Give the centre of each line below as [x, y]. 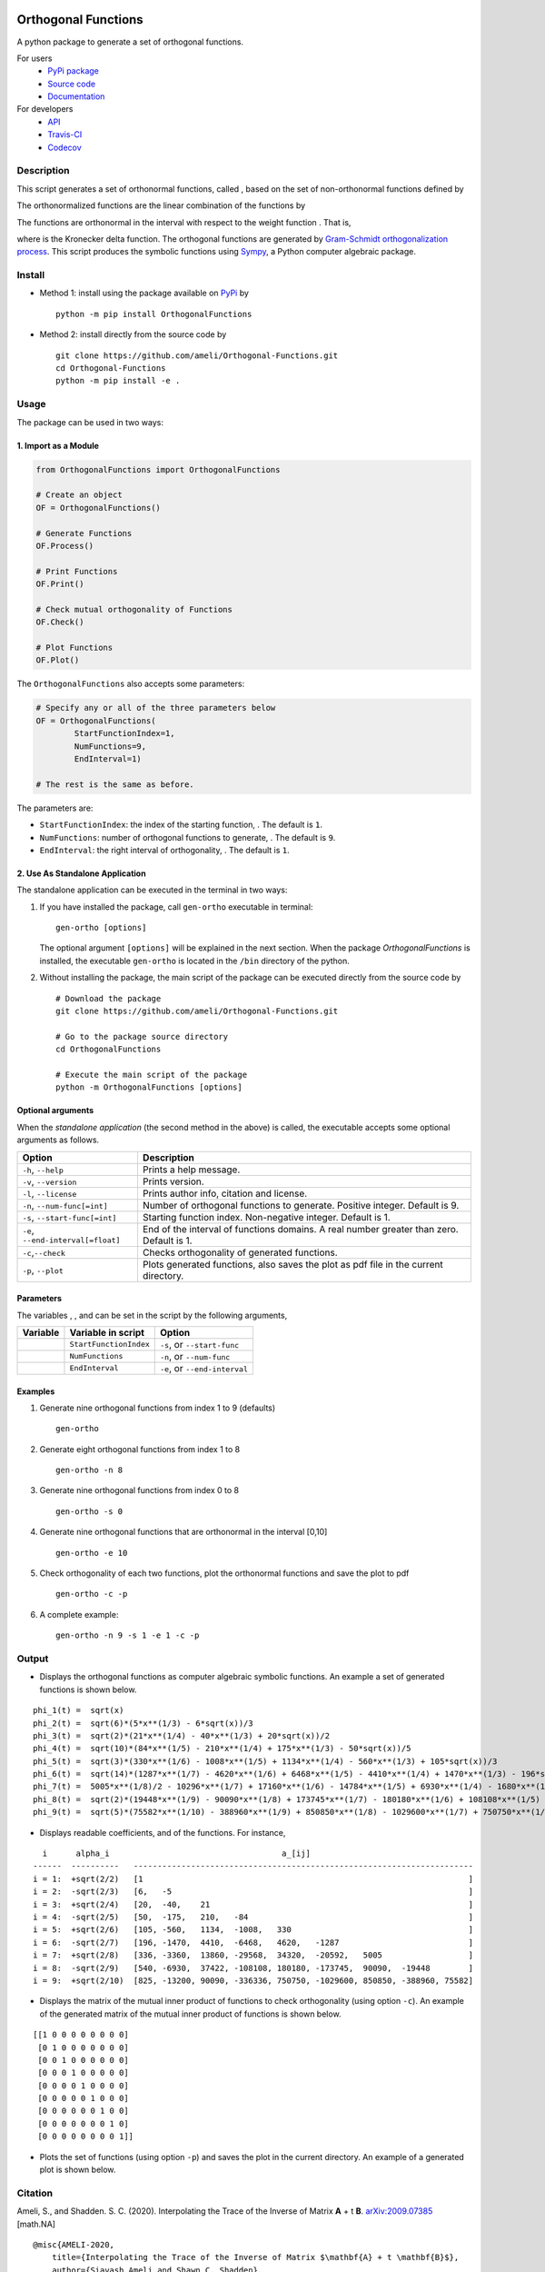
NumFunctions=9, [110, 746]
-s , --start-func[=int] [69, 1217]
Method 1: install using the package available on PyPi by [144, 293]
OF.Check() [60, 622]
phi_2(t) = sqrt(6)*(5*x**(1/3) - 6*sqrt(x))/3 [143, 1723]
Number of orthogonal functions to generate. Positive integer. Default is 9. [301, 1205]
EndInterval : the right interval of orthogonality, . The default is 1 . [164, 850]
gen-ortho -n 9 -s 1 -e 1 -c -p [128, 1635]
